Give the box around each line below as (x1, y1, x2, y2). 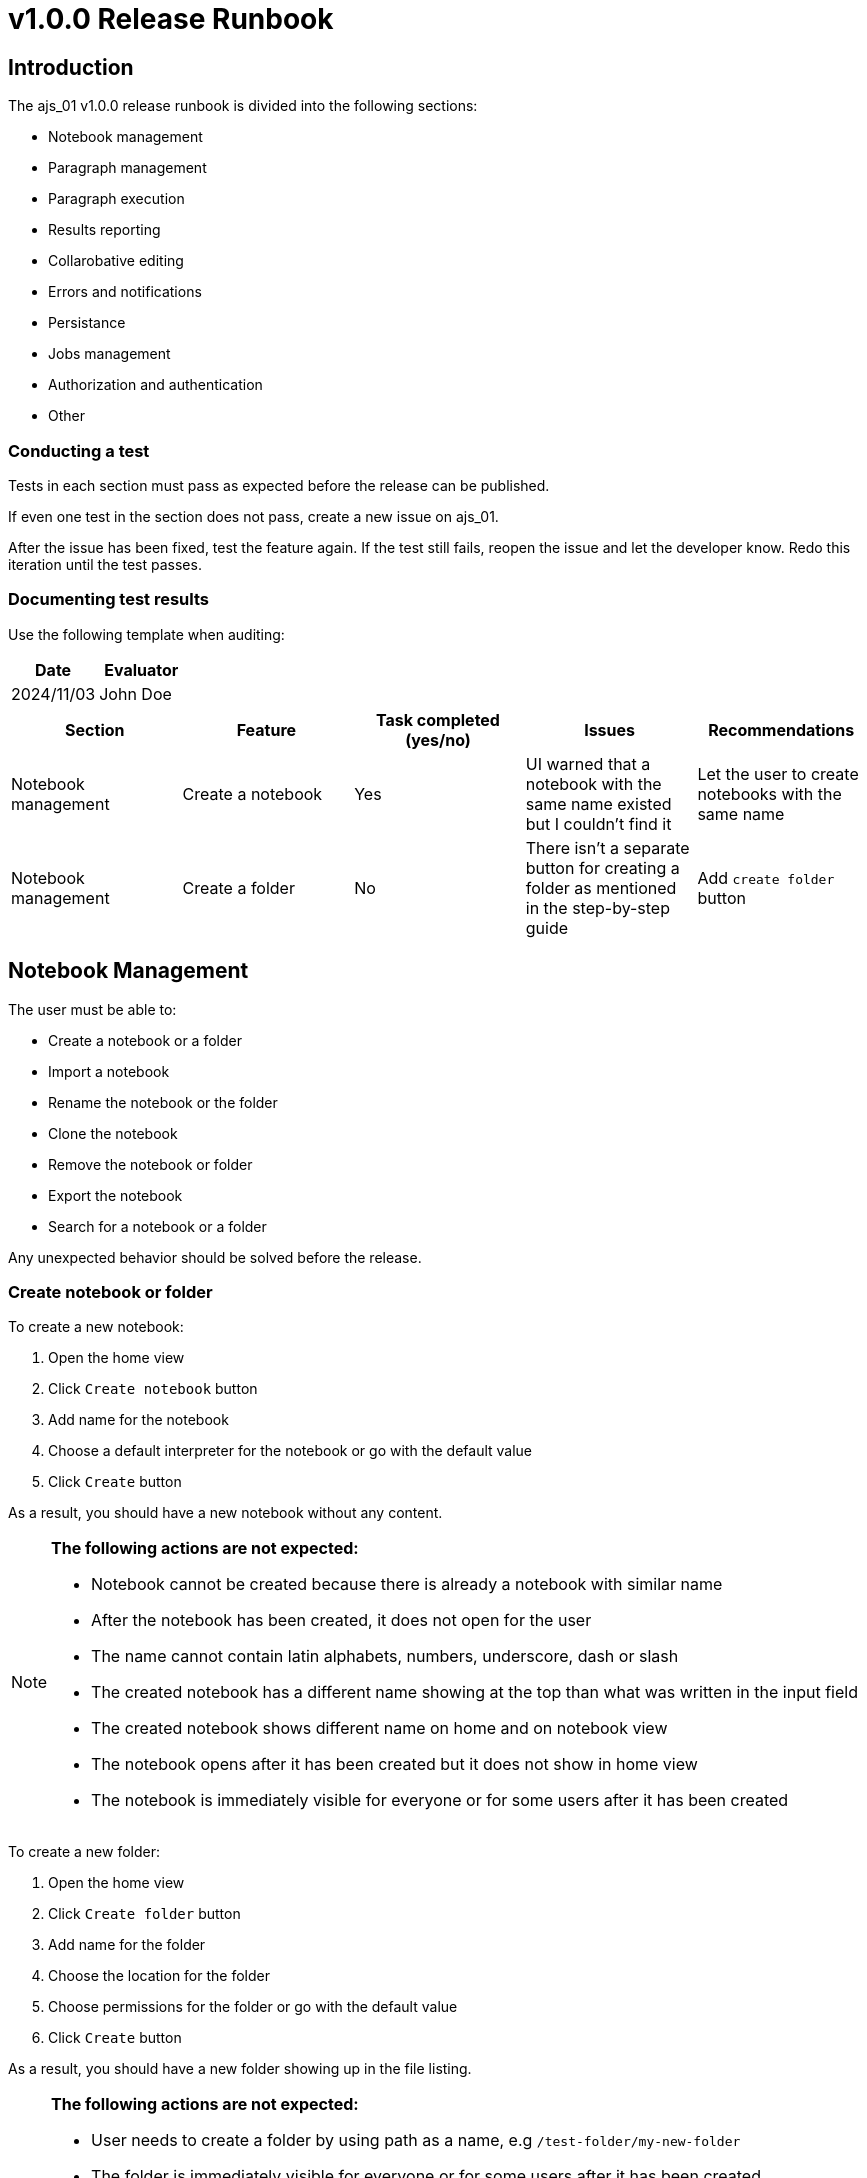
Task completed (376, 709, 500, 730)
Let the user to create (697, 763, 859, 784)
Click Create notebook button (48, 1380, 258, 1398)
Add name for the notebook (48, 1411, 229, 1429)
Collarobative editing (48, 252, 184, 270)
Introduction (8, 54, 134, 80)
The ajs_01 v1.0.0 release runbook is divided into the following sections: (8, 97, 478, 115)
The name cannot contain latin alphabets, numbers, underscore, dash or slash (91, 1646, 679, 1667)
